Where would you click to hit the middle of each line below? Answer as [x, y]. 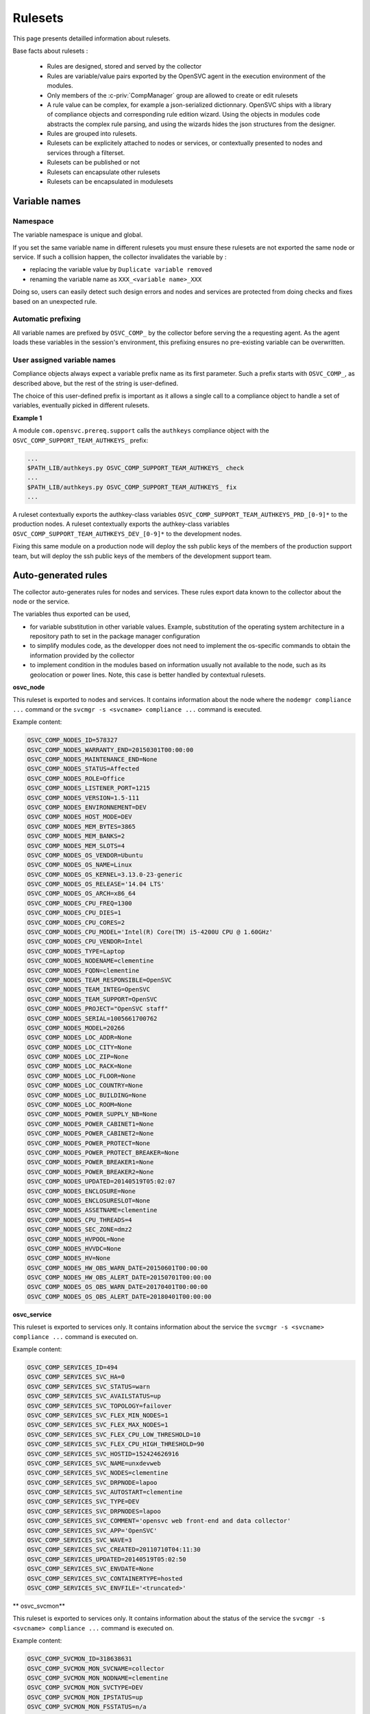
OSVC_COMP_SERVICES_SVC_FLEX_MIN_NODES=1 [98, 1415]
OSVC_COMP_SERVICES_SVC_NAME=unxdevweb [94, 1463]
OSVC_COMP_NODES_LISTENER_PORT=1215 [89, 788]
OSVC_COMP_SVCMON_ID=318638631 [80, 1659]
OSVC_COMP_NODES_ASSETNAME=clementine [92, 1210]
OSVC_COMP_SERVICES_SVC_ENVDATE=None [90, 1569]
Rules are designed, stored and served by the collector [124, 67]
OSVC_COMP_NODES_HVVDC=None [74, 1248]
